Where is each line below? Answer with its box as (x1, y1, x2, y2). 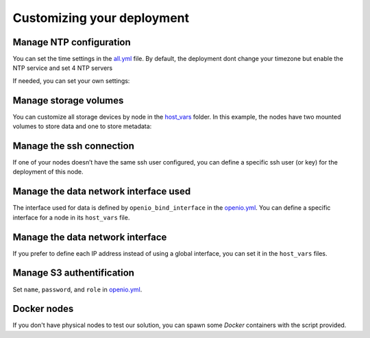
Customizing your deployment (12, 10, 190, 25)
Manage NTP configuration (12, 36, 132, 48)
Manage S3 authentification (12, 267, 135, 279)
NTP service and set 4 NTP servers (12, 64, 113, 72)
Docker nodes (12, 303, 74, 315)
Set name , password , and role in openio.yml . (12, 285, 143, 293)
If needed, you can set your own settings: (12, 76, 130, 85)
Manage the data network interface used (12, 186, 191, 197)
